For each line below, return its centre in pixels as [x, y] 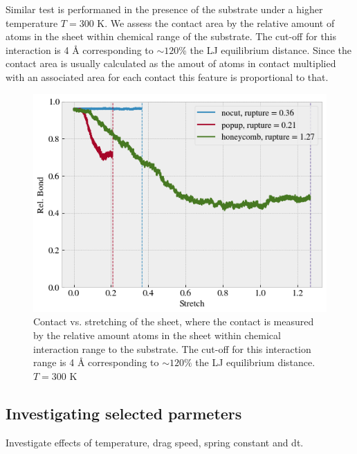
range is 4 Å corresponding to [96, 362]
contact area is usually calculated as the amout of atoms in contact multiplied [171, 63]
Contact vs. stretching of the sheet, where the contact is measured [174, 321]
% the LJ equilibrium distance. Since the [265, 49]
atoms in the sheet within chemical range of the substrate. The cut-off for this [171, 36]
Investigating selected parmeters [124, 413]
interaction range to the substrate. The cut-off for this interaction [172, 348]
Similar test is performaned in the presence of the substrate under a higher [164, 9]
